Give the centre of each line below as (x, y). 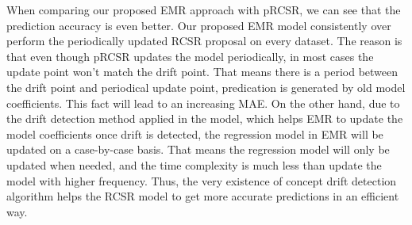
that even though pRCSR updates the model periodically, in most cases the (190, 56)
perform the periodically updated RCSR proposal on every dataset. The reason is (204, 41)
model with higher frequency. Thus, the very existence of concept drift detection (202, 180)
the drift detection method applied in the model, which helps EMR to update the (205, 118)
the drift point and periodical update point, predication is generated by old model (206, 87)
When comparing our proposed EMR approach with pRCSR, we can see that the (204, 10)
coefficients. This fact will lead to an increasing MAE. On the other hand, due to (203, 103)
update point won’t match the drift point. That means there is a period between (202, 72)
